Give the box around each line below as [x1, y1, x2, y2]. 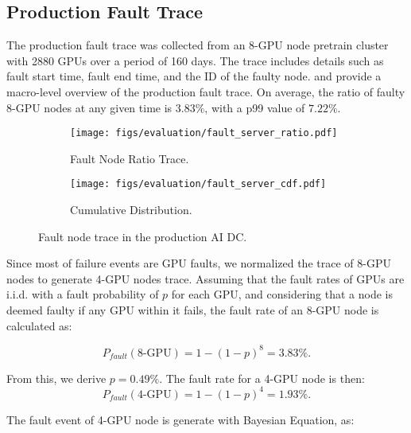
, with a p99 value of [204, 99, 305, 115]
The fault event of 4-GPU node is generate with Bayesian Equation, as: [6, 411, 355, 427]
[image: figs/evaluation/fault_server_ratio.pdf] [70, 127, 338, 139]
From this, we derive [6, 369, 107, 386]
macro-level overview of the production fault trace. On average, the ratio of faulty [6, 83, 405, 99]
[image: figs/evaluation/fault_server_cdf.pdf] [70, 178, 327, 190]
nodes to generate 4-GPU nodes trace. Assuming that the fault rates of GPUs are [6, 270, 405, 287]
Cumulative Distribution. [70, 201, 192, 218]
